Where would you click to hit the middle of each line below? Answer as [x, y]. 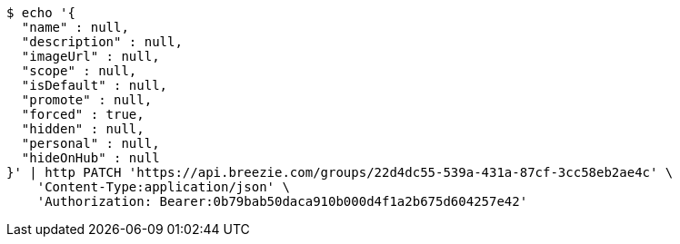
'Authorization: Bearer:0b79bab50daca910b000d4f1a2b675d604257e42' [282, 201]
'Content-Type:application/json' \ [163, 187]
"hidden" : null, [83, 129]
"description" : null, [102, 42]
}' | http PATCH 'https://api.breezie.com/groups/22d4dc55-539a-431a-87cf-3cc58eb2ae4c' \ [340, 172]
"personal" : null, [90, 143]
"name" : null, [75, 27]
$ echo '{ [41, 13]
